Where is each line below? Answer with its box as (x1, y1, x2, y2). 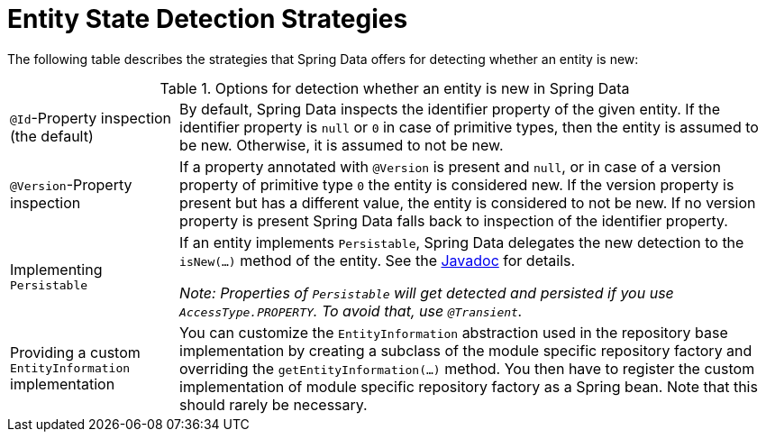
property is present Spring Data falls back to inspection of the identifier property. (179, 211, 728, 230)
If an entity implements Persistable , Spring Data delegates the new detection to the (179, 233, 744, 252)
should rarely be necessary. (179, 395, 368, 414)
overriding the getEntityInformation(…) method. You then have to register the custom (179, 359, 755, 378)
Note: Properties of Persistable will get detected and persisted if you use (179, 283, 674, 302)
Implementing (10, 261, 103, 279)
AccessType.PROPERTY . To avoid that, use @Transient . (179, 301, 523, 320)
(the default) (10, 126, 94, 145)
